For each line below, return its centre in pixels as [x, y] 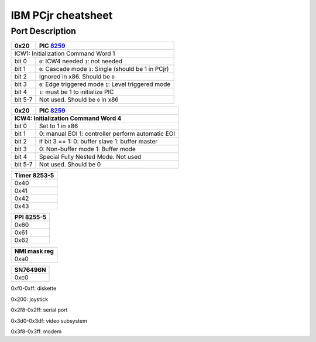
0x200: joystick [30, 299]
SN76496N [30, 270]
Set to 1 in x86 [59, 126]
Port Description [43, 31]
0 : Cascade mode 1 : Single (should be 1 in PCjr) [104, 69]
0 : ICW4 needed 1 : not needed [81, 61]
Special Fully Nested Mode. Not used [90, 157]
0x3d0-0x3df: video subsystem [49, 321]
